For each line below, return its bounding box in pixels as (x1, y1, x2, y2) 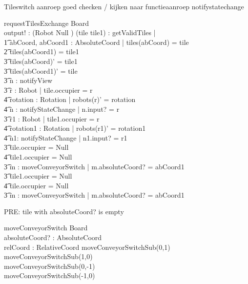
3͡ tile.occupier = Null (4, 142, 69, 152)
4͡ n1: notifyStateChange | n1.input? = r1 (4, 132, 127, 142)
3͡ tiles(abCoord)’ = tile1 (4, 56, 78, 66)
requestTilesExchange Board (4, 18, 89, 28)
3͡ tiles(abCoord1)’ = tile (4, 65, 78, 76)
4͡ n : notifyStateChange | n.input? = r (4, 103, 120, 114)
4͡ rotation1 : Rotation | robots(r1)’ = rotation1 (4, 123, 146, 133)
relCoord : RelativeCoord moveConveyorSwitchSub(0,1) (4, 242, 170, 252)
